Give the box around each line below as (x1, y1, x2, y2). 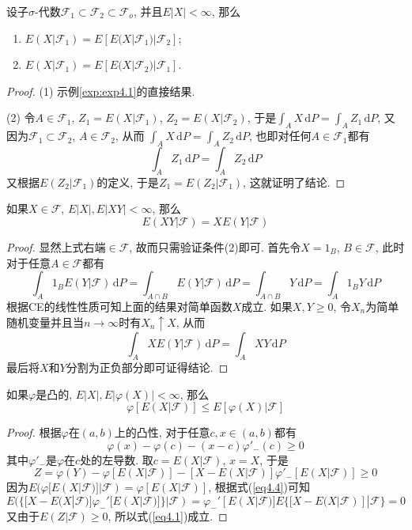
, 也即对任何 (249, 127, 312, 144)
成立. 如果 (241, 297, 293, 314)
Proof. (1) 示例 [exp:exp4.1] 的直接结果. (6, 82, 195, 99)
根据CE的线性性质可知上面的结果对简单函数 (6, 297, 232, 314)
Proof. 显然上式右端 (6, 238, 106, 255)
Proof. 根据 (6, 424, 62, 441)
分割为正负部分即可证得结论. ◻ (66, 359, 229, 376)
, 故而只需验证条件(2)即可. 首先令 (129, 238, 301, 255)
